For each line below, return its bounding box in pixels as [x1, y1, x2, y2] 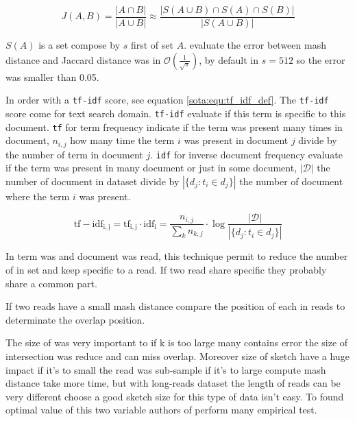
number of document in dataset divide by [5, 173, 180, 188]
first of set [130, 38, 173, 52]
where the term [5, 189, 70, 203]
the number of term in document [5, 147, 143, 161]
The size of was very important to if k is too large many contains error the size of [5, 335, 348, 350]
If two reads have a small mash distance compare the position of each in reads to [5, 299, 345, 313]
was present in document [184, 133, 289, 147]
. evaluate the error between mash [184, 38, 326, 52]
